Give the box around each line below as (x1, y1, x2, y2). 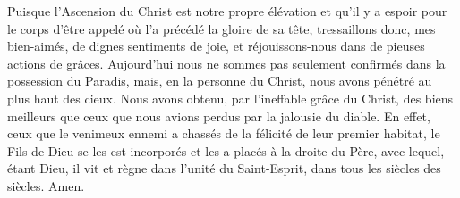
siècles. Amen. (7, 176, 85, 194)
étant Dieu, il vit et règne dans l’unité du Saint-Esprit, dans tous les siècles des (7, 159, 441, 177)
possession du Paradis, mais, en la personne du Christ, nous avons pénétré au (7, 71, 432, 90)
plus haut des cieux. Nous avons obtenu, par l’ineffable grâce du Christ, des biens (7, 88, 454, 107)
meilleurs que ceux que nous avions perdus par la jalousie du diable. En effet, (7, 106, 430, 125)
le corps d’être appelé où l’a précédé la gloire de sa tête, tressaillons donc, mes (7, 19, 436, 37)
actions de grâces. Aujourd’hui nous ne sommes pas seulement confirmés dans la (7, 54, 446, 72)
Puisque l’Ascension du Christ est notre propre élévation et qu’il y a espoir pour (7, 2, 447, 20)
